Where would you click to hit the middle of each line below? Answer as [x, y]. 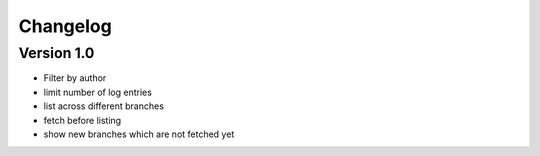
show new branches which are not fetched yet [139, 134]
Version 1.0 [56, 53]
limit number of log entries [97, 92]
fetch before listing [82, 120]
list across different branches [104, 106]
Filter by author [75, 78]
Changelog [65, 26]
